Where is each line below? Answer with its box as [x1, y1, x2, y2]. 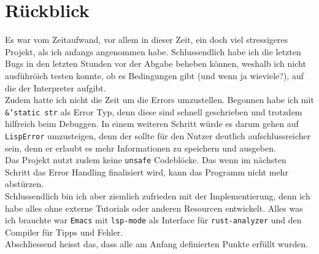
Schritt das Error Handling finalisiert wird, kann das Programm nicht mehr [5, 165, 288, 178]
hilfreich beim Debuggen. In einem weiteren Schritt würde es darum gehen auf [5, 117, 299, 130]
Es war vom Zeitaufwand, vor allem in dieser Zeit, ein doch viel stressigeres [5, 33, 288, 46]
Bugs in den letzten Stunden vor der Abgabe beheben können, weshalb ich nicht [5, 57, 306, 70]
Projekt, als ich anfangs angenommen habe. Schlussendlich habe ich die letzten [5, 45, 301, 58]
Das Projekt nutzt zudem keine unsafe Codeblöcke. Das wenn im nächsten [5, 153, 286, 166]
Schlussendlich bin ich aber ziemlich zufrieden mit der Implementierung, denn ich [5, 190, 310, 202]
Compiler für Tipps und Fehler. [5, 225, 123, 238]
